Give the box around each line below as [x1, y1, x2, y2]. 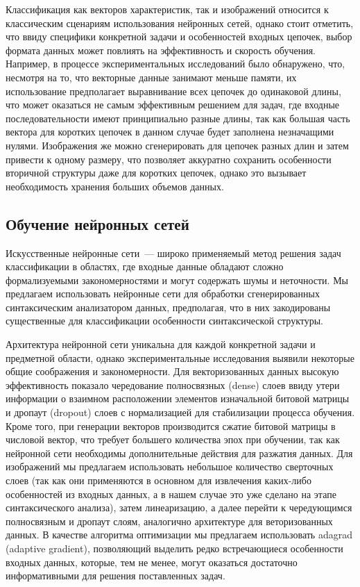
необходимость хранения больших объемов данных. [6, 179, 224, 193]
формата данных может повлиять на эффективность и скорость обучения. [6, 42, 316, 57]
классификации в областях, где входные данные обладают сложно [6, 259, 284, 274]
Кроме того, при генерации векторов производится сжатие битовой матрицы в [6, 418, 336, 433]
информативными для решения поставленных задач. [6, 568, 225, 583]
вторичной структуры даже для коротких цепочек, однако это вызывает [6, 165, 307, 180]
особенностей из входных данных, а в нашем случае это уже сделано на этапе [6, 486, 336, 501]
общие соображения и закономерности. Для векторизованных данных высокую [6, 364, 339, 379]
